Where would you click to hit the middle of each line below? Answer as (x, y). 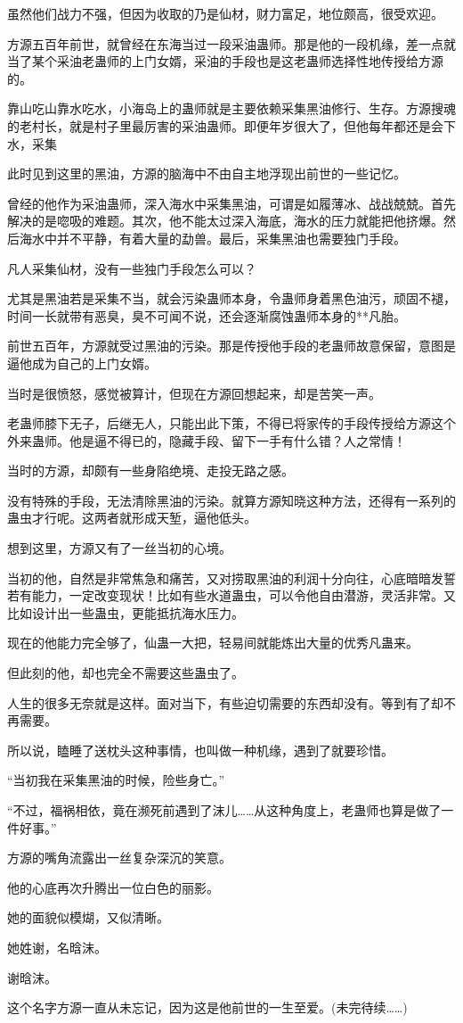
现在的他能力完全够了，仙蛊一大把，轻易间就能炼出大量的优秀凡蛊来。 (213, 643)
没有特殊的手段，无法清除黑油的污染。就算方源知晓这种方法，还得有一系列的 (231, 500)
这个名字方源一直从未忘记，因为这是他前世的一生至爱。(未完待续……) (207, 1007)
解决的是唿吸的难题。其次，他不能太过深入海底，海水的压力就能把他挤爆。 (225, 221)
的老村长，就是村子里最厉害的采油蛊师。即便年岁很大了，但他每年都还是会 (225, 125)
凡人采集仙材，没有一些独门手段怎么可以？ (132, 268)
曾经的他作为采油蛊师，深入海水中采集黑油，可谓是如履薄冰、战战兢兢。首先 (231, 203)
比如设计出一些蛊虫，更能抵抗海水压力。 (126, 612)
